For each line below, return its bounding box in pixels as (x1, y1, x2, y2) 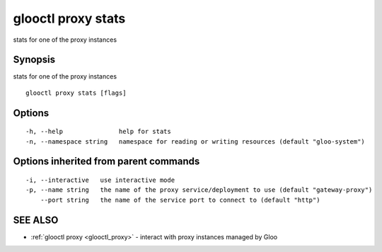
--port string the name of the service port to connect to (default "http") (40, 195, 320, 204)
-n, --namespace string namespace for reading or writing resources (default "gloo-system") (25, 137, 366, 145)
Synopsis (13, 54, 56, 66)
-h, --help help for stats (25, 127, 171, 136)
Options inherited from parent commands (13, 156, 200, 168)
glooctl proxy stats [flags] (25, 88, 127, 97)
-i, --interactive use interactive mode (25, 176, 175, 184)
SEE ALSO (13, 214, 59, 226)
